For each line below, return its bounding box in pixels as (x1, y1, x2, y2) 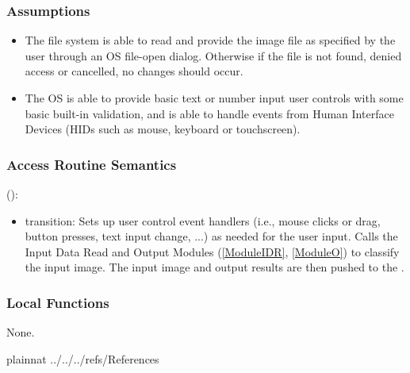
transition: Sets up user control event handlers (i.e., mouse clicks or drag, (25, 212, 381, 229)
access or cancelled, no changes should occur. (25, 63, 243, 79)
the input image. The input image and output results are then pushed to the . (25, 259, 404, 275)
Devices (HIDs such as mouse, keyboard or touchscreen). (25, 121, 301, 137)
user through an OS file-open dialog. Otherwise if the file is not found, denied (25, 47, 402, 63)
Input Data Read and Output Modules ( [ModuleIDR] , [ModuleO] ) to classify (25, 243, 400, 260)
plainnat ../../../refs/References (6, 350, 159, 367)
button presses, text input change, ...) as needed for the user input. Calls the (25, 228, 398, 244)
